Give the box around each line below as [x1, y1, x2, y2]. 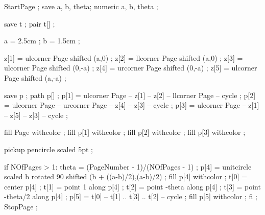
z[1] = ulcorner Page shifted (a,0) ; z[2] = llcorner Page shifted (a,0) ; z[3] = [4, 52, 243, 63]
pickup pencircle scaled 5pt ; [4, 144, 93, 154]
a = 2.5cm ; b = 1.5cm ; [4, 35, 80, 46]
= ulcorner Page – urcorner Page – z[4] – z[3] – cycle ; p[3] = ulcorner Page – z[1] [4, 100, 259, 110]
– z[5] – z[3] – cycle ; [4, 109, 68, 120]
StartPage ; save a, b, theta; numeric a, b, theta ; [4, 1, 158, 11]
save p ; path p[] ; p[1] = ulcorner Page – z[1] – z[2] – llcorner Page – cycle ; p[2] [4, 89, 256, 100]
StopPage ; [4, 201, 38, 211]
